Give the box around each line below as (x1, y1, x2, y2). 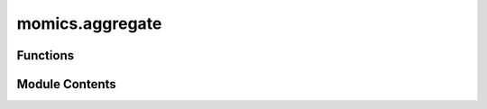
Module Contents (16, 77, 116, 92)
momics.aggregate (16, 14, 162, 33)
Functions (16, 48, 75, 63)
